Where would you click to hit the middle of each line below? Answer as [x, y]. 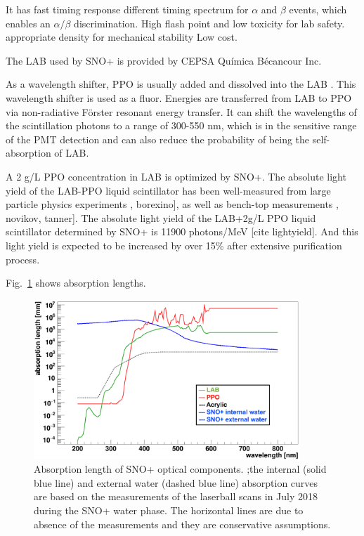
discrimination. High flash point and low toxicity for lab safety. [209, 23]
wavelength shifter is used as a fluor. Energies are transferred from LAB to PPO [179, 97]
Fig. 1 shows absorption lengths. [76, 283]
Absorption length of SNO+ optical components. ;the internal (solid [180, 469]
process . [23, 259]
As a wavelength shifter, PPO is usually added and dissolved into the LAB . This [181, 84]
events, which [318, 9]
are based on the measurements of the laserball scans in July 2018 [176, 496]
